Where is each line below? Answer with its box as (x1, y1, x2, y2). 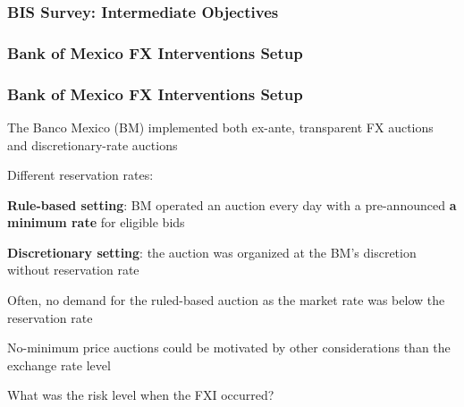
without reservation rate (7, 260, 139, 279)
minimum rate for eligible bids (7, 213, 185, 232)
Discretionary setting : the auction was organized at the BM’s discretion (7, 242, 417, 261)
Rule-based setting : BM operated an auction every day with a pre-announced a (7, 195, 457, 214)
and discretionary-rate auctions (7, 135, 178, 154)
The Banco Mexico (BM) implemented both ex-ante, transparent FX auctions (7, 117, 434, 136)
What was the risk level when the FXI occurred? (7, 386, 274, 404)
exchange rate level (7, 355, 111, 374)
